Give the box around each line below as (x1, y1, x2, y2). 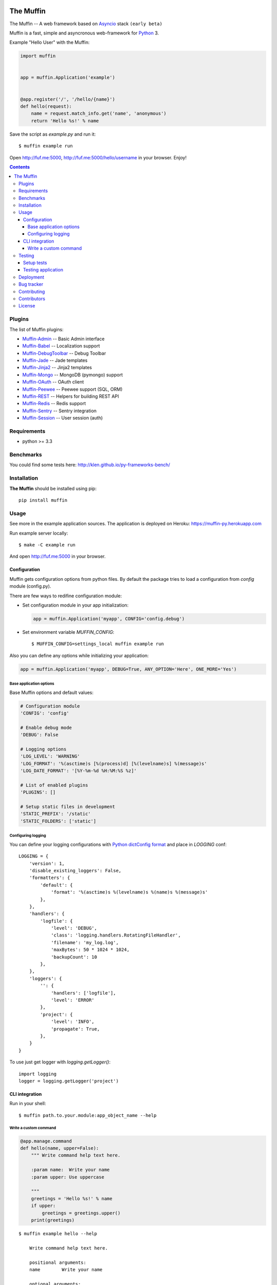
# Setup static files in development (20, 804, 115, 810)
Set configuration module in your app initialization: (22, 602, 129, 608)
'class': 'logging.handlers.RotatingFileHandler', (51, 932, 181, 938)
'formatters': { (29, 875, 70, 881)
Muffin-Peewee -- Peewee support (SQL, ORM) (22, 386, 123, 392)
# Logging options (20, 746, 67, 752)
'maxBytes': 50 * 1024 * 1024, (51, 947, 130, 953)
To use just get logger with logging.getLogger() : (9, 1059, 111, 1065)
